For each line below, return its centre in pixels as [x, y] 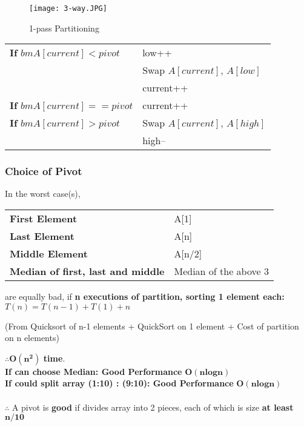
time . [54, 358]
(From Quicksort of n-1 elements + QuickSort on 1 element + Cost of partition [152, 326]
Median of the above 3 [221, 271]
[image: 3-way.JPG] [68, 8]
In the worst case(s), [43, 194]
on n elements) [32, 338]
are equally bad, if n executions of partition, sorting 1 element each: [145, 296]
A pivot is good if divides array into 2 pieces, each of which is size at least [153, 407]
